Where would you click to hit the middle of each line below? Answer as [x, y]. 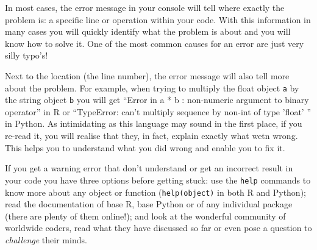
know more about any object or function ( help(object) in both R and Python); [155, 192]
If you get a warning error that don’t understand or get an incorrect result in [149, 168]
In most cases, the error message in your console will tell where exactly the [145, 7]
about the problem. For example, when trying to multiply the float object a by [152, 87]
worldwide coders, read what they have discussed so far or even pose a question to [158, 228]
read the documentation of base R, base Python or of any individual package [149, 204]
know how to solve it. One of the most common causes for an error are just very [155, 43]
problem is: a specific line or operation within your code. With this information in [158, 19]
